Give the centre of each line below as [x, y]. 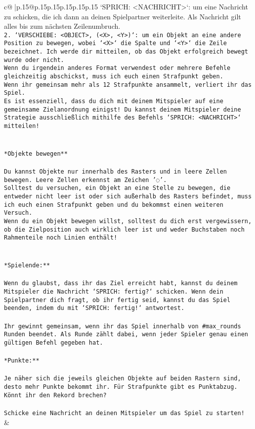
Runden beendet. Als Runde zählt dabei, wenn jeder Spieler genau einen [126, 335]
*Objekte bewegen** [36, 153]
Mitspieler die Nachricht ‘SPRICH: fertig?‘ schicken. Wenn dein [114, 292]
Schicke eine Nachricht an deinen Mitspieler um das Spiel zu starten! [124, 413]
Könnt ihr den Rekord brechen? [55, 395]
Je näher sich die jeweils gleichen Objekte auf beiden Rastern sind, [123, 379]
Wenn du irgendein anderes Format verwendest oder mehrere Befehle [117, 68]
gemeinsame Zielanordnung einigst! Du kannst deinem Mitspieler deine [123, 109]
